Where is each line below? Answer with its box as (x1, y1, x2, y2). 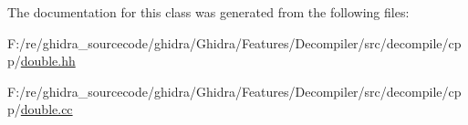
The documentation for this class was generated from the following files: (7, 3, 410, 21)
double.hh (20, 51, 76, 70)
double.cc (20, 99, 73, 119)
